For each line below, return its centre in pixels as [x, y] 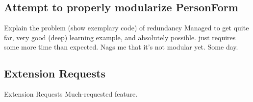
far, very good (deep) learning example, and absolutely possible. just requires [120, 37]
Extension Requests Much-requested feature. [71, 94]
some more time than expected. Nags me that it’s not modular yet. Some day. [121, 47]
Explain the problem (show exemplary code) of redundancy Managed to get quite [126, 28]
